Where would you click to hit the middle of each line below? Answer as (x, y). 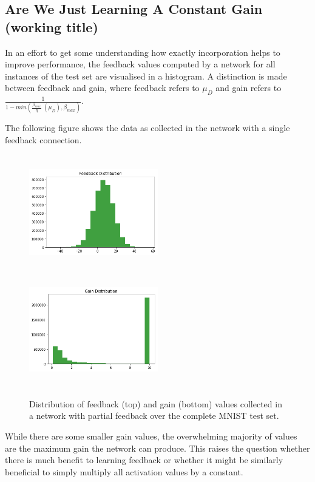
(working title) (52, 26)
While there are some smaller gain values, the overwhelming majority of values (151, 436)
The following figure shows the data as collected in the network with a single (147, 128)
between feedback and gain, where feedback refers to (102, 88)
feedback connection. (43, 140)
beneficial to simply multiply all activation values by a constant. (124, 471)
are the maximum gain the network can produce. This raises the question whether (157, 448)
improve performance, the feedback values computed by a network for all (140, 64)
